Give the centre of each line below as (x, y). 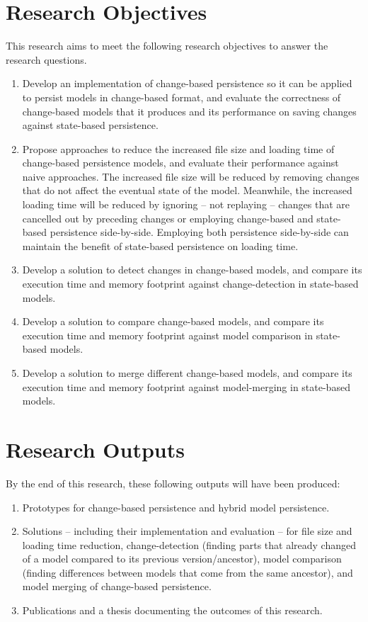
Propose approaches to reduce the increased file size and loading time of (178, 148)
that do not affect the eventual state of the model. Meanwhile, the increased (187, 190)
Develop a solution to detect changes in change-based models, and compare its (192, 270)
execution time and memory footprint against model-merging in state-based (186, 386)
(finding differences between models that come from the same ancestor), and (188, 572)
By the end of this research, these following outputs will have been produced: (173, 483)
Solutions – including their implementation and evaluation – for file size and (187, 531)
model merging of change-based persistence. (117, 586)
